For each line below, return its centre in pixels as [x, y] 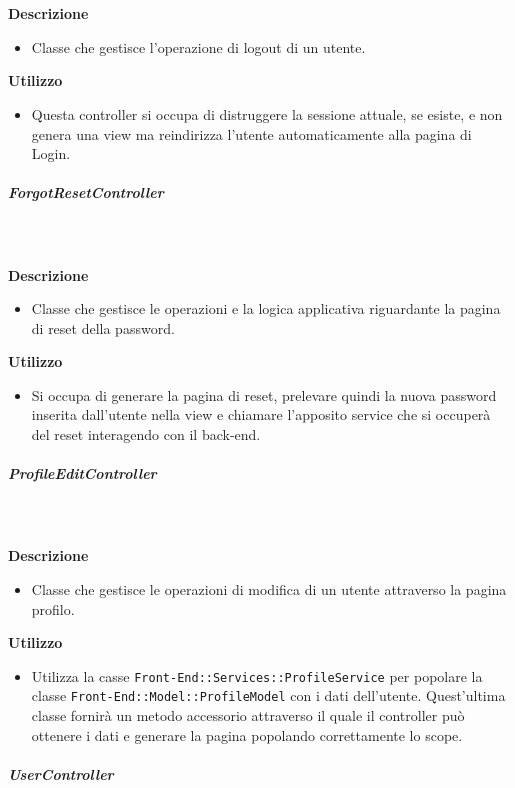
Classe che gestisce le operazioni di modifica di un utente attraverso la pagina [269, 589]
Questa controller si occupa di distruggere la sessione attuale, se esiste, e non [267, 113]
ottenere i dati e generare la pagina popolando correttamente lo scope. [247, 734]
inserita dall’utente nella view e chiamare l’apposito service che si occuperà [261, 414]
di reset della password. [103, 327]
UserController [61, 773]
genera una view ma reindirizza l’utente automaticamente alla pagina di [251, 133]
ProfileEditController [82, 473]
